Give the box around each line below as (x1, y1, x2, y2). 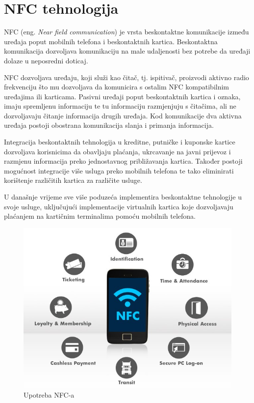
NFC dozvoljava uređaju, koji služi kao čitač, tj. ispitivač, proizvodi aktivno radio (4, 72, 249, 82)
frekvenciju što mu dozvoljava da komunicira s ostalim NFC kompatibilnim (4, 82, 229, 92)
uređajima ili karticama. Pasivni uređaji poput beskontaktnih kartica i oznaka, (4, 91, 241, 101)
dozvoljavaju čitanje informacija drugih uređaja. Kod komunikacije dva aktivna (4, 110, 242, 120)
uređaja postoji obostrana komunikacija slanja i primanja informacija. (4, 120, 214, 130)
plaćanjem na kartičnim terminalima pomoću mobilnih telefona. (4, 211, 196, 221)
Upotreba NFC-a (24, 390, 75, 400)
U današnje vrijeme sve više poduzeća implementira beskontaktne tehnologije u (4, 192, 242, 202)
